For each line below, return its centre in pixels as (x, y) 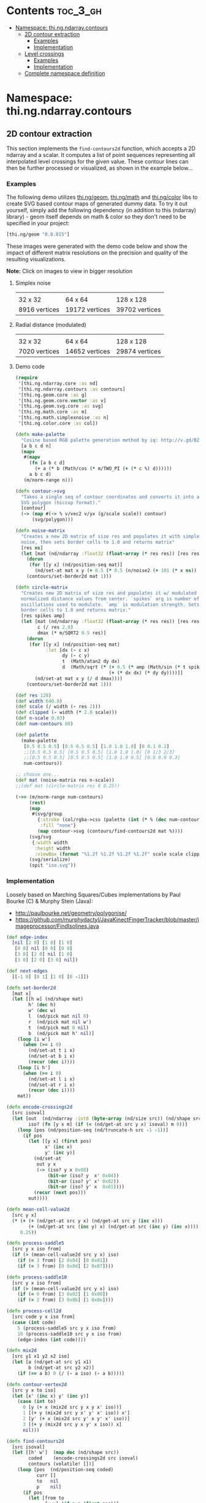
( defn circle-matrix (41, 587)
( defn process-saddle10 (37, 1277)
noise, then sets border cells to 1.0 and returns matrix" (98, 542)
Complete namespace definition (65, 73)
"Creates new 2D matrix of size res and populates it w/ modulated (109, 593)
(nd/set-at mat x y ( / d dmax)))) (79, 678)
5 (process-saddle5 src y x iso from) (67, 1328)
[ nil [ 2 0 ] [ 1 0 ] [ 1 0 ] (42, 943)
